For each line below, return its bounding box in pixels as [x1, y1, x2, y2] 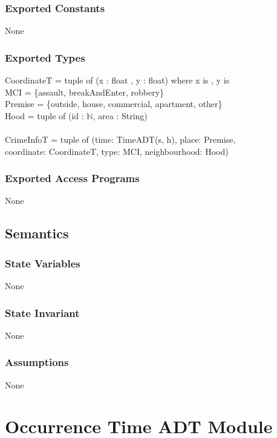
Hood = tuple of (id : [5, 109, 84, 122]
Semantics [5, 224, 69, 243]
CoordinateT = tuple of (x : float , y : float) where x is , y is [5, 74, 230, 87]
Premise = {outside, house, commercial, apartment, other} [5, 97, 223, 110]
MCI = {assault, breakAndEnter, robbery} [5, 85, 165, 98]
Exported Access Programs [5, 171, 140, 186]
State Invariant [5, 305, 80, 320]
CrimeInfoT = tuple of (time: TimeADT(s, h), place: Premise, [5, 133, 236, 145]
